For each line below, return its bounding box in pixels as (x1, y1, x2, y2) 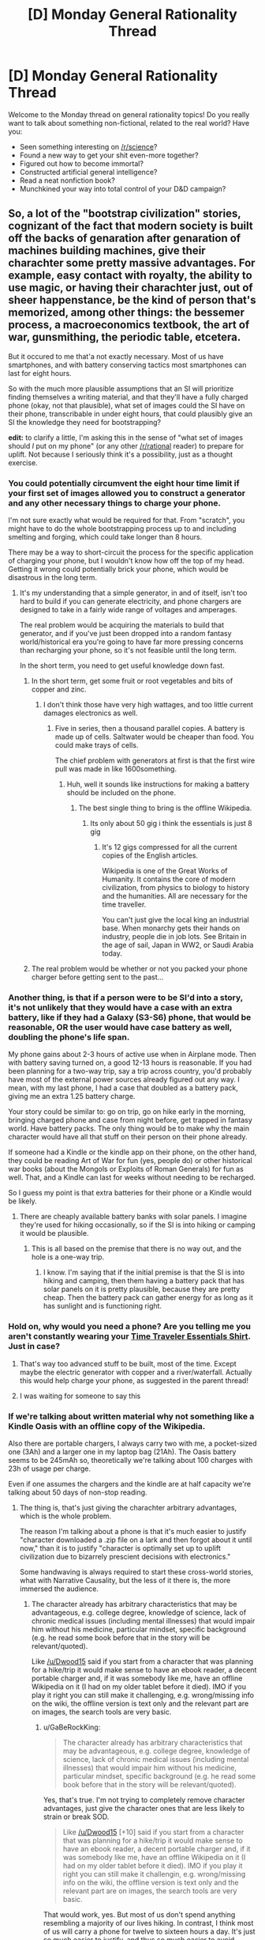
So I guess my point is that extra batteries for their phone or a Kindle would (8, 1188, 252, 1198)
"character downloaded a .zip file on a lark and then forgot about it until (19, 1535, 252, 1544)
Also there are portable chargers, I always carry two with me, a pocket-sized (8, 1438, 257, 1448)
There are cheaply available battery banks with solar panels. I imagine (19, 1212, 247, 1222)
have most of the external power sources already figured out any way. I (8, 1074, 240, 1085)
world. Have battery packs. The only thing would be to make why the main (8, 1123, 250, 1133)
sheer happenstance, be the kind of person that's (8, 294, 256, 307)
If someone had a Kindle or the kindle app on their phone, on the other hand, (8, 1147, 257, 1157)
